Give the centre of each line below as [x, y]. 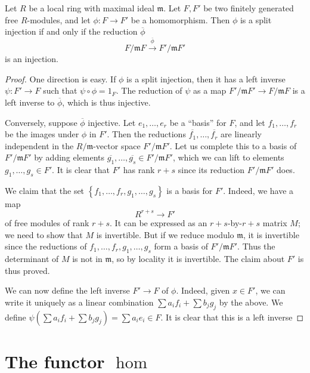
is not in [87, 258]
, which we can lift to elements [228, 157]
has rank [139, 170]
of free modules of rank [47, 222]
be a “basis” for [198, 122]
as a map [210, 90]
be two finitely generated [249, 8]
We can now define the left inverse [67, 290]
